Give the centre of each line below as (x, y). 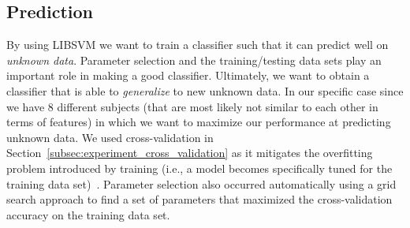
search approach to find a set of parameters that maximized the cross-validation (199, 199)
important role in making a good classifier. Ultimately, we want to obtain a (188, 75)
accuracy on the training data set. (88, 214)
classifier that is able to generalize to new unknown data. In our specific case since (205, 90)
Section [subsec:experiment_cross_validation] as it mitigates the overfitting (190, 153)
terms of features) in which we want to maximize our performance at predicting (199, 122)
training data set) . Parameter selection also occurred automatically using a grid (201, 183)
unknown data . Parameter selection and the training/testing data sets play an (194, 60)
